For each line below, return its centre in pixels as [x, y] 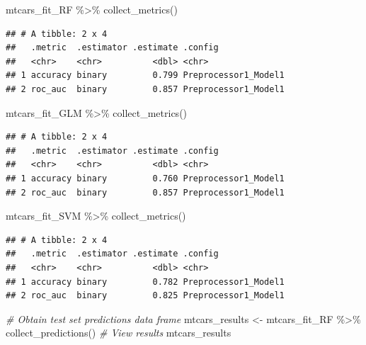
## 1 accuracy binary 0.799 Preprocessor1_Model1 [145, 75]
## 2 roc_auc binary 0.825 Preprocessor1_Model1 [145, 296]
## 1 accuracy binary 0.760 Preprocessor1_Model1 [145, 178]
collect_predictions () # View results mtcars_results [119, 333]
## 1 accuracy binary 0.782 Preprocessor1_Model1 [145, 282]
